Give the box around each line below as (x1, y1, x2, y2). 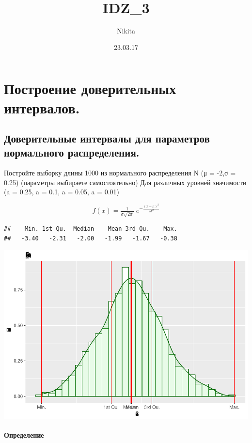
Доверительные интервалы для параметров (4, 131, 210, 146)
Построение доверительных (4, 79, 176, 98)
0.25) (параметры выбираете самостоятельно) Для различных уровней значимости (4, 177, 247, 187)
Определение (4, 430, 44, 440)
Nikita (116, 26, 136, 36)
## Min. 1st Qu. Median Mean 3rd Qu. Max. (4, 225, 177, 232)
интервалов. (4, 97, 80, 117)
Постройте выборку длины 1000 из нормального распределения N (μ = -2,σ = (4, 168, 236, 178)
